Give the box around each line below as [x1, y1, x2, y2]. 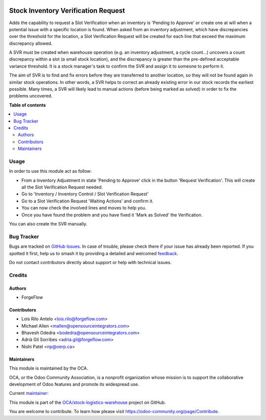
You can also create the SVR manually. [9, 221, 88, 227]
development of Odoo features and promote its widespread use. [9, 382, 139, 387]
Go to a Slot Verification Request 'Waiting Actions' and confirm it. [21, 198, 154, 204]
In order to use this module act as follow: [9, 168, 92, 174]
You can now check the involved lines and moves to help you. [21, 205, 147, 211]
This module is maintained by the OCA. [9, 365, 88, 371]
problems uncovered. [9, 93, 53, 99]
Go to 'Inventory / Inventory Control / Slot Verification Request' [21, 191, 149, 197]
